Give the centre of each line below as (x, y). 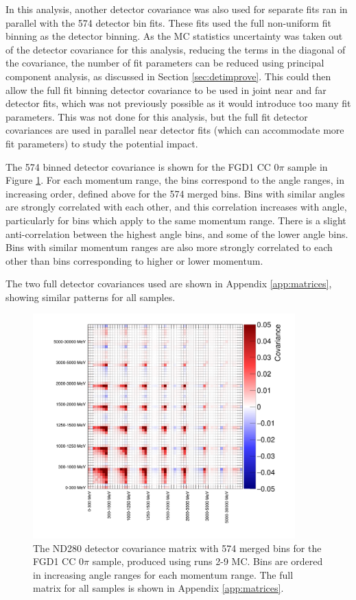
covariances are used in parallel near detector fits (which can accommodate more (175, 130)
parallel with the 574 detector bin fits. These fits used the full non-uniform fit (168, 22)
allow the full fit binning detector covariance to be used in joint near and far (166, 89)
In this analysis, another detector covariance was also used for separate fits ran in (177, 9)
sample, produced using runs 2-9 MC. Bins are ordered (207, 561)
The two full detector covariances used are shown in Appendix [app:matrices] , (169, 284)
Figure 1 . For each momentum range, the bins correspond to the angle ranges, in (175, 180)
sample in (308, 166)
